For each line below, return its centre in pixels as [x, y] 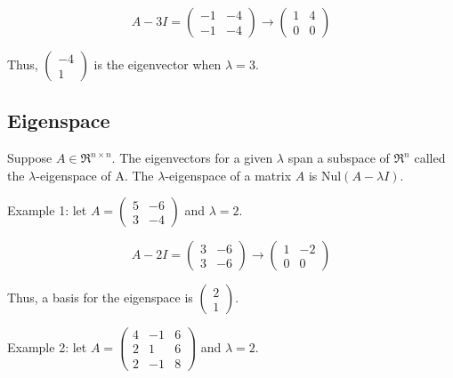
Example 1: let [47, 210]
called [430, 158]
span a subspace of [339, 158]
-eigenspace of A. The [95, 175]
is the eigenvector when [158, 64]
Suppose [30, 158]
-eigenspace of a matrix [228, 175]
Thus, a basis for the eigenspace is [100, 298]
